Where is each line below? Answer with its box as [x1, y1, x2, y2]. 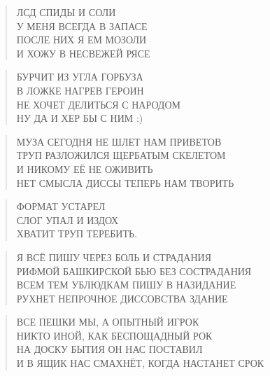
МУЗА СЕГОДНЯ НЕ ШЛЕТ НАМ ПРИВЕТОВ [16, 134, 222, 148]
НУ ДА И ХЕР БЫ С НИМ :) [16, 111, 143, 125]
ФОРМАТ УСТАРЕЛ [16, 199, 106, 214]
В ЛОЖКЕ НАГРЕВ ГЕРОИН [16, 83, 144, 97]
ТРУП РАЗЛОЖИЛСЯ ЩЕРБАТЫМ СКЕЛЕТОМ [16, 148, 226, 162]
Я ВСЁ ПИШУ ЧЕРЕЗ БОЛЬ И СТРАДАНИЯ [16, 249, 211, 264]
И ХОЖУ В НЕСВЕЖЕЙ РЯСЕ [16, 46, 150, 60]
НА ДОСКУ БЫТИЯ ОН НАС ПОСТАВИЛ [16, 342, 203, 356]
